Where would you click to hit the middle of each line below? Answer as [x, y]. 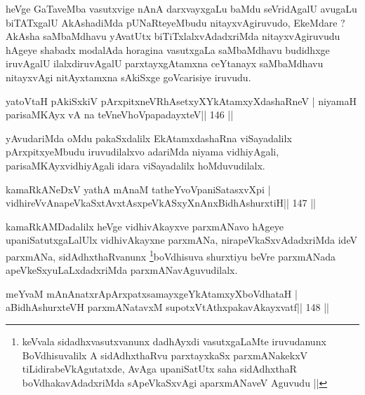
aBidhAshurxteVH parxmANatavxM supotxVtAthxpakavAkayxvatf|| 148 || [167, 307]
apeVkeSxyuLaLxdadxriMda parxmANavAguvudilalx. [122, 270]
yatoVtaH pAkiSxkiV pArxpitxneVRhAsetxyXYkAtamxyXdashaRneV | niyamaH [181, 101]
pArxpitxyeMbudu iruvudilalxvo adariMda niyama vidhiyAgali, [142, 152]
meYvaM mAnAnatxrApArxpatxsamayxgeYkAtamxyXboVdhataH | [152, 293]
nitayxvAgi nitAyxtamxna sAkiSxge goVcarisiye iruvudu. [128, 77]
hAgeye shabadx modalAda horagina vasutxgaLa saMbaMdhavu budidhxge [168, 49]
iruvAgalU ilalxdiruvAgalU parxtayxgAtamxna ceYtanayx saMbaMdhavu [165, 63]
